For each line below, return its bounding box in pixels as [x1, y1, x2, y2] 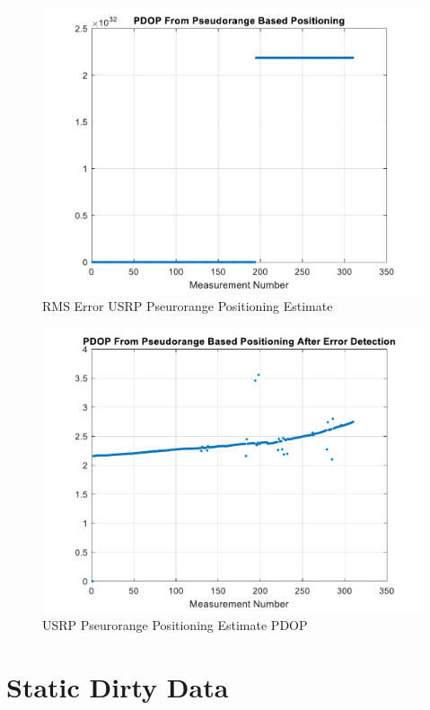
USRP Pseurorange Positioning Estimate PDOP [42, 616, 308, 635]
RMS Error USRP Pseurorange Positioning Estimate [42, 297, 333, 315]
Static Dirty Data [6, 669, 229, 706]
